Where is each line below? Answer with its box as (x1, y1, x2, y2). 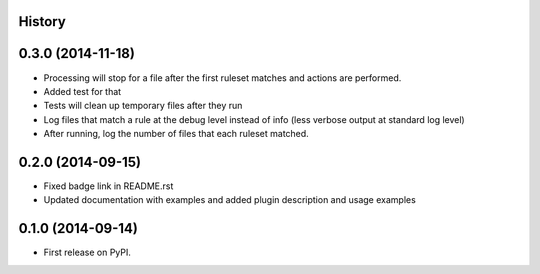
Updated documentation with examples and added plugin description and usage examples (43, 194, 417, 206)
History (18, 13, 67, 30)
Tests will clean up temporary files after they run (43, 100, 243, 112)
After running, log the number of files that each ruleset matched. (43, 128, 309, 140)
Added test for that (43, 85, 122, 97)
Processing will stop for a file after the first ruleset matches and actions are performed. (43, 71, 402, 84)
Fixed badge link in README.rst (43, 180, 174, 192)
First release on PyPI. (43, 246, 132, 259)
